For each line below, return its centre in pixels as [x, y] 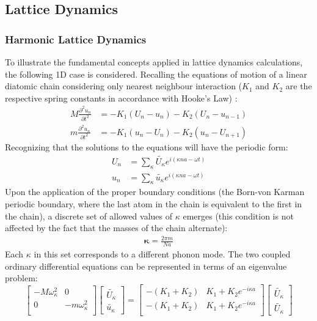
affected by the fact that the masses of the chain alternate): [116, 228]
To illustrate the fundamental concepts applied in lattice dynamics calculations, [154, 62]
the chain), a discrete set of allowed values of [89, 216]
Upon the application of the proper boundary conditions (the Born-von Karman [155, 192]
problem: [21, 278]
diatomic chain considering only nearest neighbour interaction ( [124, 86]
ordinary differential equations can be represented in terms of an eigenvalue [146, 266]
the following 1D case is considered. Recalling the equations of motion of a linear [156, 74]
